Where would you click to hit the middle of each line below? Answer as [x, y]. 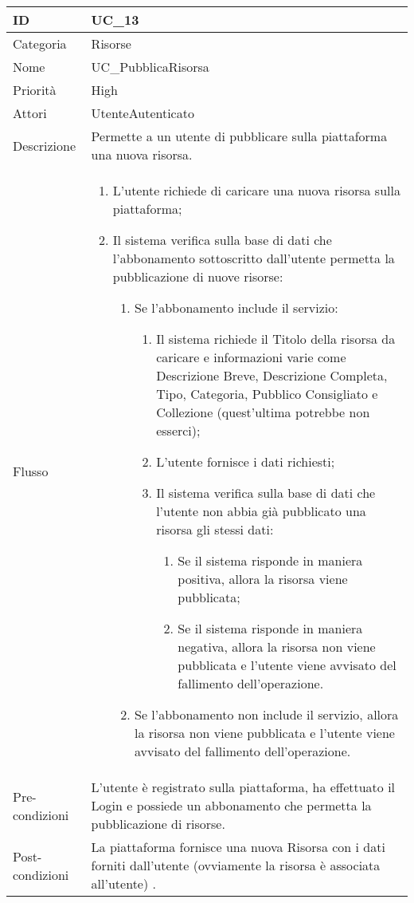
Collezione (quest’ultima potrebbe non [263, 412]
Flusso [31, 471]
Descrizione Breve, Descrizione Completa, [272, 375]
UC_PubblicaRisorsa [150, 67]
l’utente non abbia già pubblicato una [261, 511]
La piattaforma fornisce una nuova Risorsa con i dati [238, 847]
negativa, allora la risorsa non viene [277, 647]
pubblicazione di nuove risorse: [198, 276]
